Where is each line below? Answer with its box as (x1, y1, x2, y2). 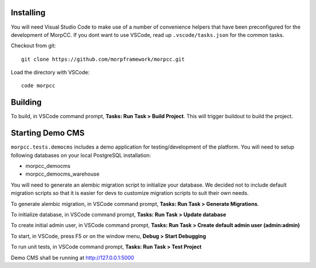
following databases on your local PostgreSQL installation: (11, 152, 152, 159)
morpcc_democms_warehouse (25, 170, 99, 178)
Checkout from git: (11, 42, 56, 49)
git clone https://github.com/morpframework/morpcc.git (21, 56, 185, 63)
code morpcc (21, 83, 56, 89)
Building (11, 97, 42, 108)
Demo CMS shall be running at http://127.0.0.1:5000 (11, 254, 135, 261)
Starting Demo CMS (11, 128, 85, 138)
